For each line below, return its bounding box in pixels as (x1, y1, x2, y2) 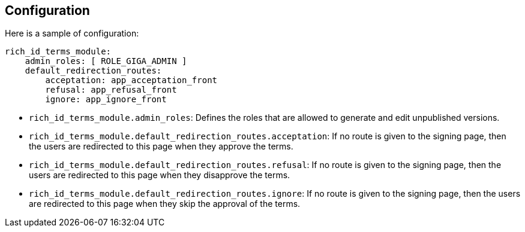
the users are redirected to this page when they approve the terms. (29, 141, 293, 152)
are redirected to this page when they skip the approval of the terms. (29, 199, 301, 209)
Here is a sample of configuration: (5, 28, 139, 39)
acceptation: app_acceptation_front (45, 75, 218, 86)
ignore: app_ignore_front (45, 94, 167, 105)
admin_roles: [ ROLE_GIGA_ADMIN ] (25, 56, 187, 66)
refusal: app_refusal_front (45, 85, 177, 95)
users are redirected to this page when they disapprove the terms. (29, 170, 290, 181)
